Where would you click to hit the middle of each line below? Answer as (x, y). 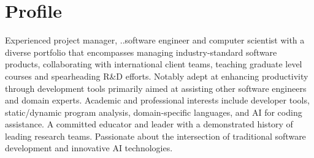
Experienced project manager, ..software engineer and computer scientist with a (155, 40)
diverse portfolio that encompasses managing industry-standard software (141, 52)
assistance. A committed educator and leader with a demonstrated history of (149, 124)
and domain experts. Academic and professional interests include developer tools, (157, 100)
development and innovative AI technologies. (89, 148)
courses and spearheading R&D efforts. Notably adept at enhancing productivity (157, 76)
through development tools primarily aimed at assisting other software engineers (156, 88)
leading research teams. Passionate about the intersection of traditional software (155, 136)
